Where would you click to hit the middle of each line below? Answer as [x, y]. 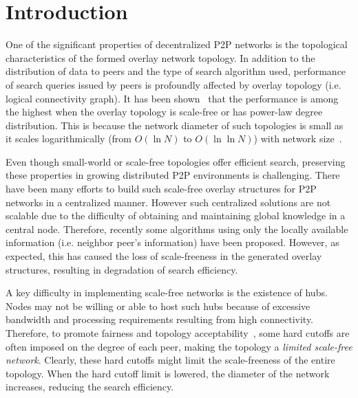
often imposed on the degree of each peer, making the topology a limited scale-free [179, 346]
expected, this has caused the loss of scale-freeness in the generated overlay [164, 256]
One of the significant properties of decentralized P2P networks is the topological [177, 44]
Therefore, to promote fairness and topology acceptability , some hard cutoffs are [178, 333]
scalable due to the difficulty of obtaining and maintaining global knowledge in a [176, 215]
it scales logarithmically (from [69, 139]
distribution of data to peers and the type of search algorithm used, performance [176, 71]
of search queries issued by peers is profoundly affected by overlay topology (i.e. [173, 84]
